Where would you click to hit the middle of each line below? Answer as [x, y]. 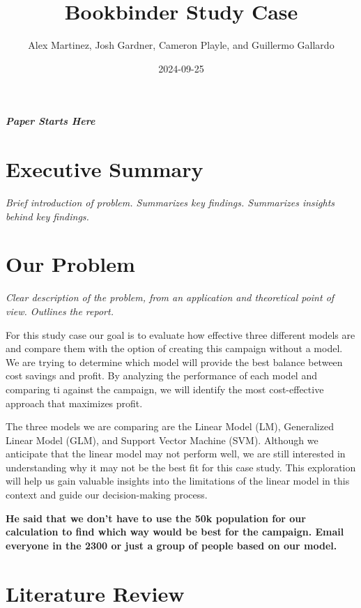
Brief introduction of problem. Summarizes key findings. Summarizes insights [170, 203]
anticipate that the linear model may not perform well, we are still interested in [176, 454]
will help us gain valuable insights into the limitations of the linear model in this [178, 481]
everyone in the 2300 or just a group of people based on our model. [171, 545]
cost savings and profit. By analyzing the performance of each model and [161, 375]
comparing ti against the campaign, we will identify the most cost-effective [165, 389]
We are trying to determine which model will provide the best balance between [174, 362]
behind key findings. [47, 216]
